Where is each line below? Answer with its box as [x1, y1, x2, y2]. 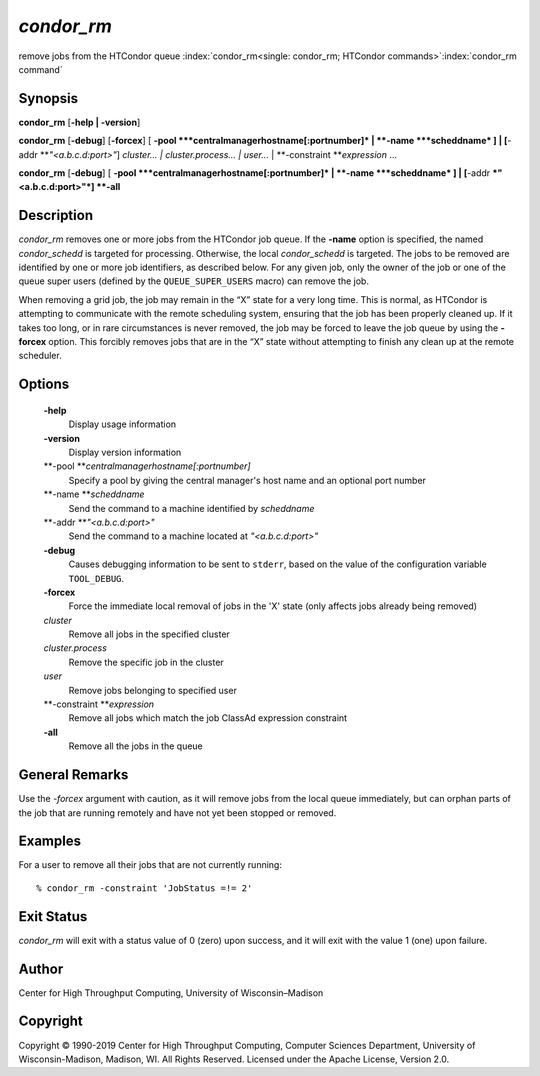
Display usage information [68, 418, 177, 430]
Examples [18, 833, 82, 850]
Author [18, 960, 64, 977]
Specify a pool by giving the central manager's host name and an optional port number [68, 474, 427, 486]
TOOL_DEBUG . [68, 572, 125, 584]
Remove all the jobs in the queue [68, 740, 204, 752]
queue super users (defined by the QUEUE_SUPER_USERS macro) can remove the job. [18, 275, 370, 287]
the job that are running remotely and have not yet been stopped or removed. [18, 806, 337, 819]
